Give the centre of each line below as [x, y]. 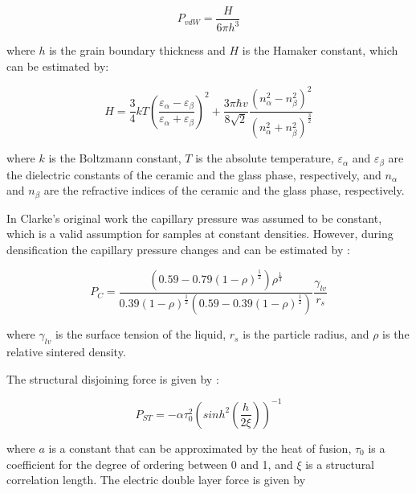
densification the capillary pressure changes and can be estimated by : [178, 250]
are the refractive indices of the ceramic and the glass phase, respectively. [224, 190]
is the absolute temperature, [265, 158]
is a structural [340, 464]
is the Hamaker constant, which [320, 50]
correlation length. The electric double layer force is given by [156, 480]
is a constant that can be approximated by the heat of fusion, [200, 448]
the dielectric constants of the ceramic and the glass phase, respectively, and [194, 174]
